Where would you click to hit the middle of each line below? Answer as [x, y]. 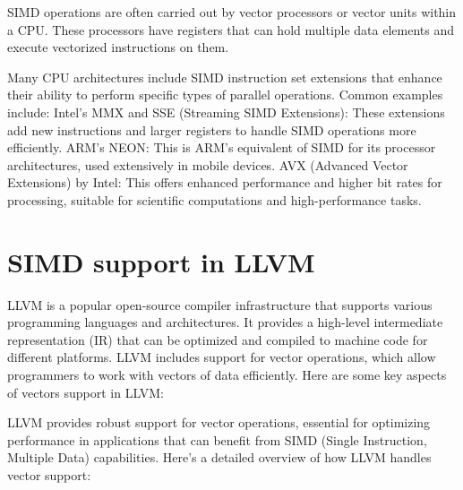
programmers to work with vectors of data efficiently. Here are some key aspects [227, 375]
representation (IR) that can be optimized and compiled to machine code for [218, 339]
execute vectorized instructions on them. [118, 47]
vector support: [49, 475]
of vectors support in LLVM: [86, 392]
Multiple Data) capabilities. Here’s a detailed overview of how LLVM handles [219, 457]
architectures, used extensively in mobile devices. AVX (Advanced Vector [208, 164]
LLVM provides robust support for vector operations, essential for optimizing [219, 422]
